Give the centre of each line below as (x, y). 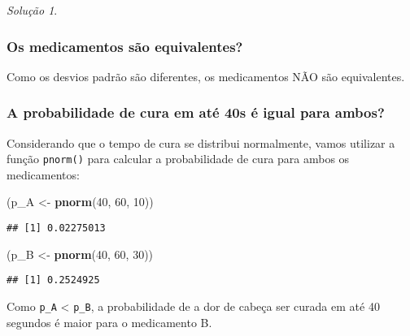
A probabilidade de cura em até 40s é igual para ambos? (196, 112)
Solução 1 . (32, 10)
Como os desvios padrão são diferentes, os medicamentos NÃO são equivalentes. (206, 76)
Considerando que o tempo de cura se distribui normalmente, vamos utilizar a (201, 142)
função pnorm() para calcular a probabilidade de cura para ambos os (178, 159)
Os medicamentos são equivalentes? (125, 46)
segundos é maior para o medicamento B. (109, 322)
